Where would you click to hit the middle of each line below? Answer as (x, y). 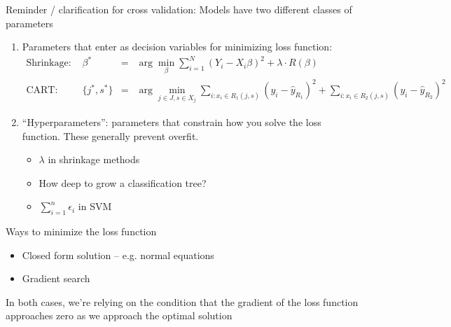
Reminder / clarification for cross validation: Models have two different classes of (179, 9)
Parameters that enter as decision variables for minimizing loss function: (177, 47)
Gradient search (56, 278)
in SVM (95, 206)
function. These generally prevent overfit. (110, 135)
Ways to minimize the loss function (81, 231)
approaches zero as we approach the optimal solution (119, 315)
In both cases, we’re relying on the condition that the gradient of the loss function (182, 301)
